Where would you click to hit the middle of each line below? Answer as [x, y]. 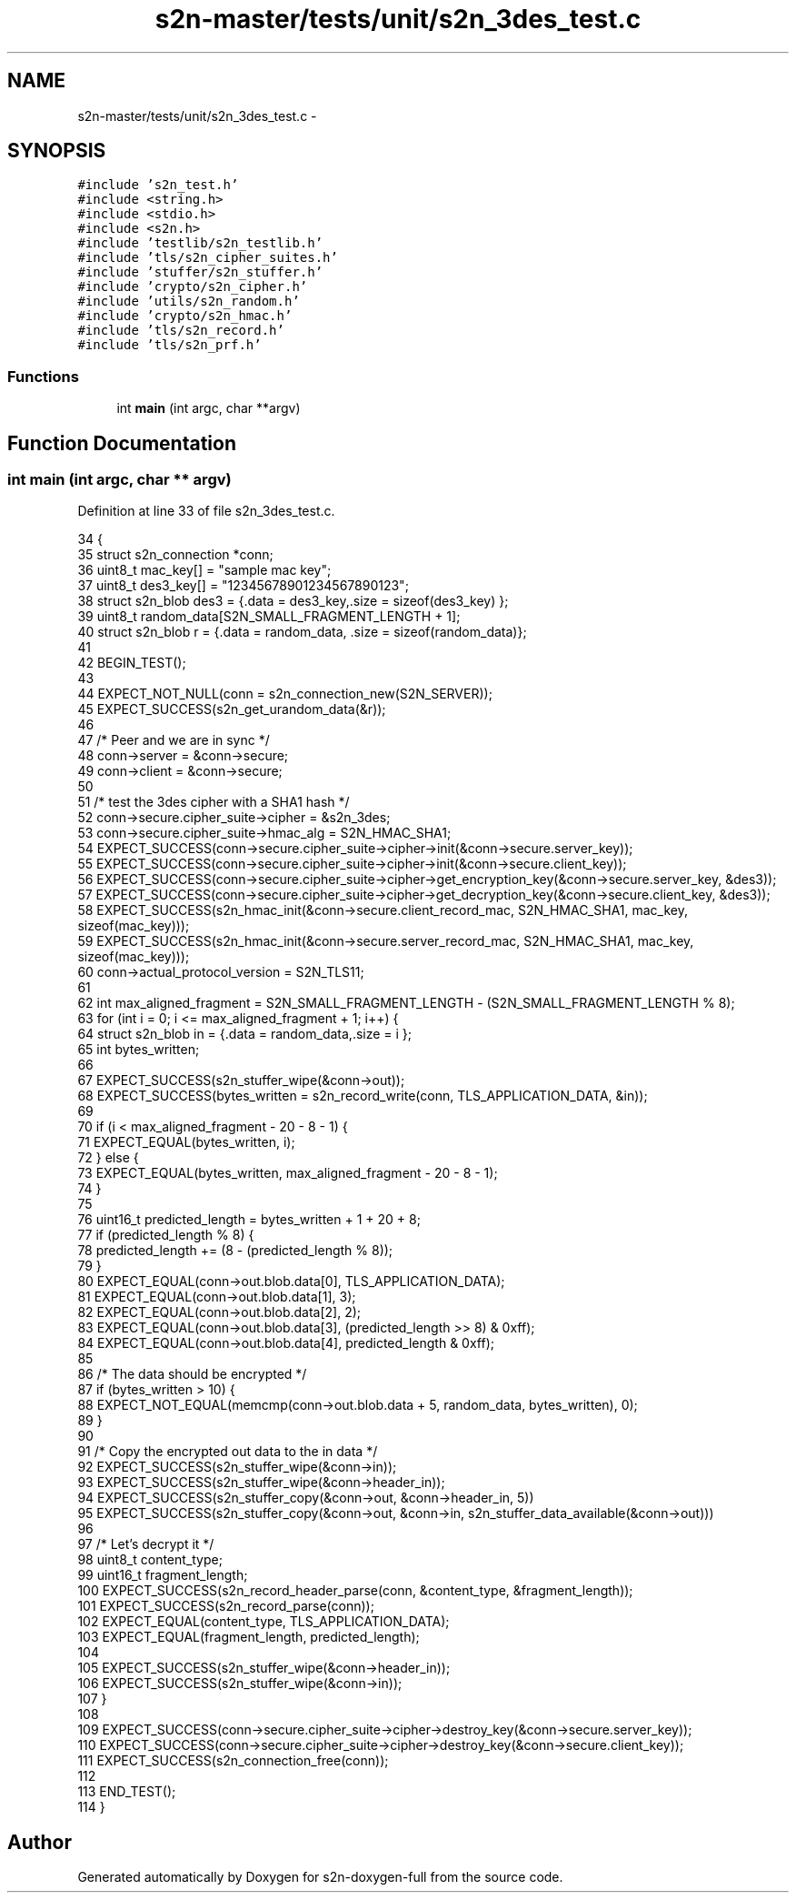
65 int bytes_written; [139, 1050]
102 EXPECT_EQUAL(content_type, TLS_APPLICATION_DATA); [264, 1622]
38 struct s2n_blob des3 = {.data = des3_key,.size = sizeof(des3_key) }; [293, 601]
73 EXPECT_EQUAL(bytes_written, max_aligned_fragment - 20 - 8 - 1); [288, 1173]
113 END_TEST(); [127, 1792]
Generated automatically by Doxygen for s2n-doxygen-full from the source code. [320, 1877]
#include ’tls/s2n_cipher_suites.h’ [208, 258]
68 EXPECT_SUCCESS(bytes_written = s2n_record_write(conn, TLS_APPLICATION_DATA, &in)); [363, 1096]
